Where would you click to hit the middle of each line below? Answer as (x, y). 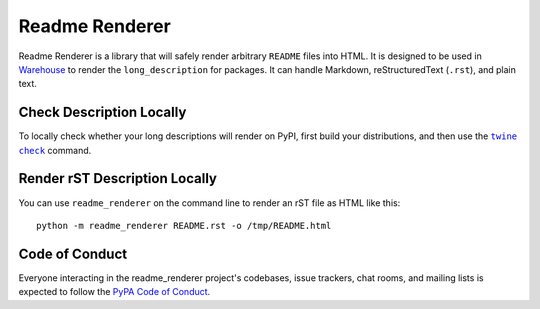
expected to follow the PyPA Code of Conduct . (114, 292)
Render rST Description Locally (117, 178)
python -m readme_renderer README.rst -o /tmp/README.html (184, 225)
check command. (55, 150)
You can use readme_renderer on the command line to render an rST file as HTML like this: (209, 202)
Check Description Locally (102, 112)
